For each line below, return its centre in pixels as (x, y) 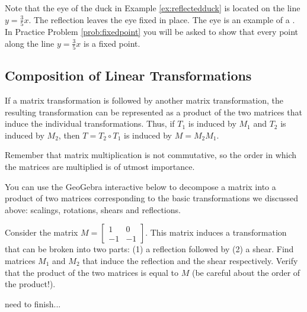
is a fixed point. (112, 43)
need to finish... (33, 303)
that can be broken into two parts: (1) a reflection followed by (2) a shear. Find (149, 249)
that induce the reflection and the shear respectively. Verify (190, 260)
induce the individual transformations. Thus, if (90, 123)
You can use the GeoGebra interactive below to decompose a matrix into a (140, 186)
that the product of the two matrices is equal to (92, 272)
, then (69, 135)
